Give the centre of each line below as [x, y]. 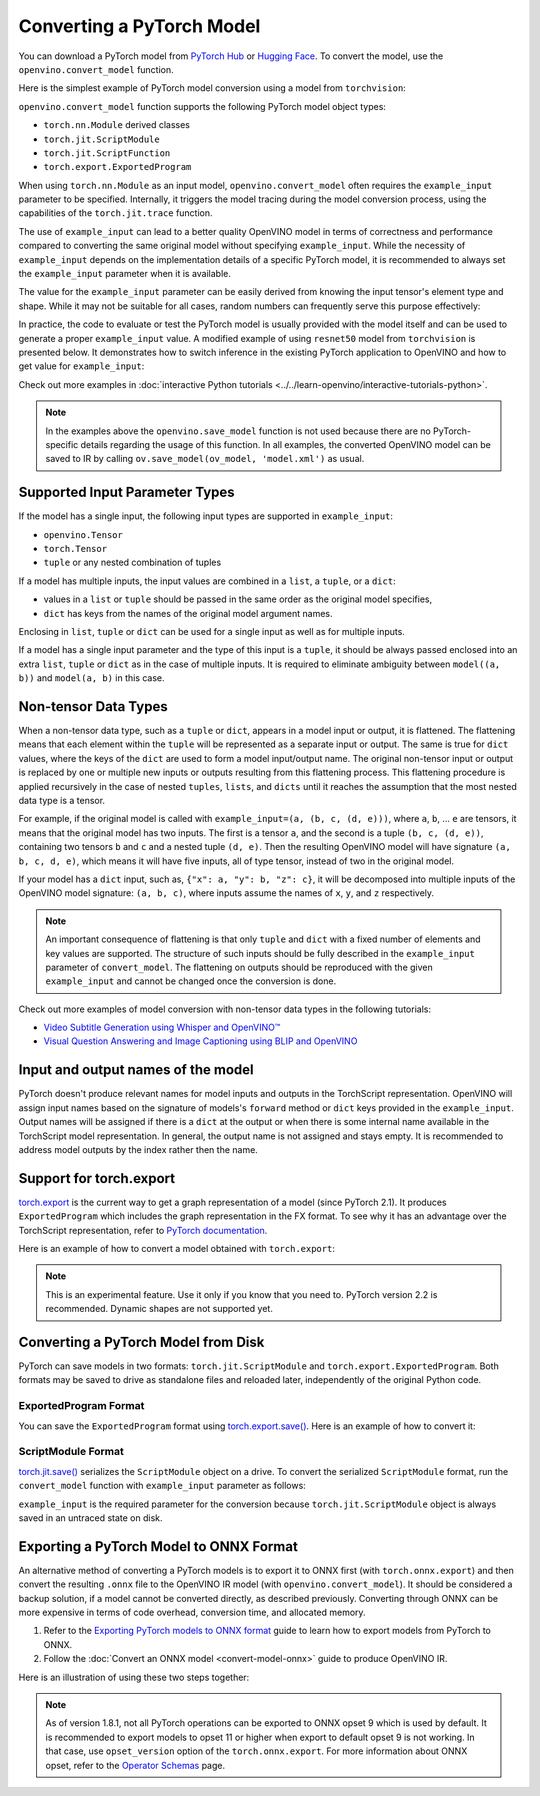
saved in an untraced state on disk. [91, 1517]
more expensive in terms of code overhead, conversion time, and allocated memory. [192, 1612]
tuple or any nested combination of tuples [132, 562]
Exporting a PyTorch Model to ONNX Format [158, 1546]
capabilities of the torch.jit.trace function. [116, 213]
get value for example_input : [81, 366]
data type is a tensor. [61, 800]
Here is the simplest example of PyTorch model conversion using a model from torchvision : [212, 88]
